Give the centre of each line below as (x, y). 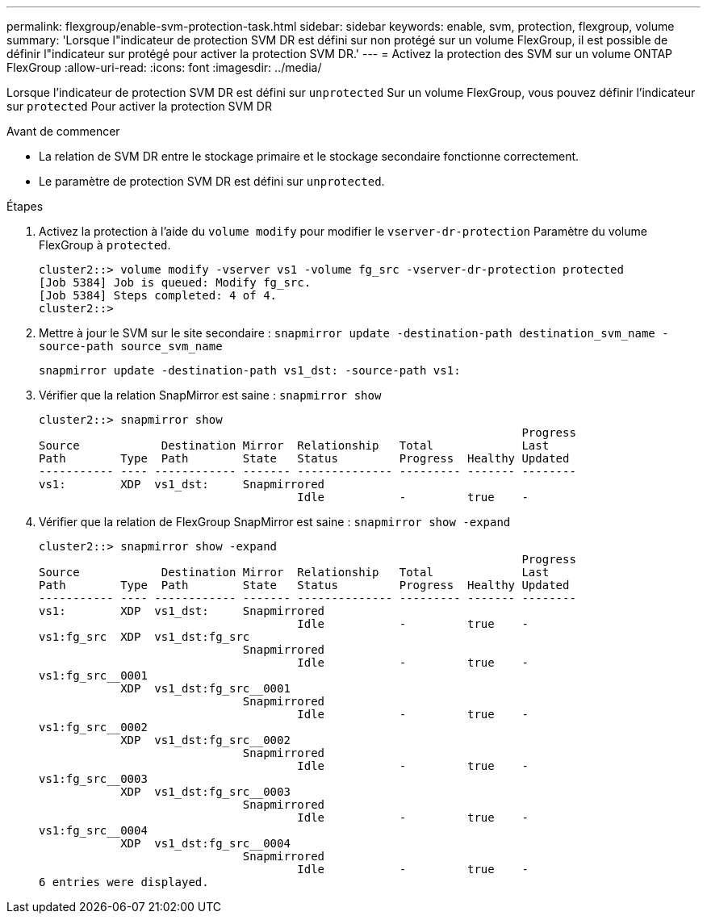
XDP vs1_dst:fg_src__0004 (205, 843)
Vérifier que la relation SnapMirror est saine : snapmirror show (210, 395)
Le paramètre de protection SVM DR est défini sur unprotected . (212, 181)
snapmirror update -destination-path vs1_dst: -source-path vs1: (250, 370)
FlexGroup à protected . (105, 245)
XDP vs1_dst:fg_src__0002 (205, 740)
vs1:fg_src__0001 (93, 675)
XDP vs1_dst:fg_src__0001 (205, 688)
